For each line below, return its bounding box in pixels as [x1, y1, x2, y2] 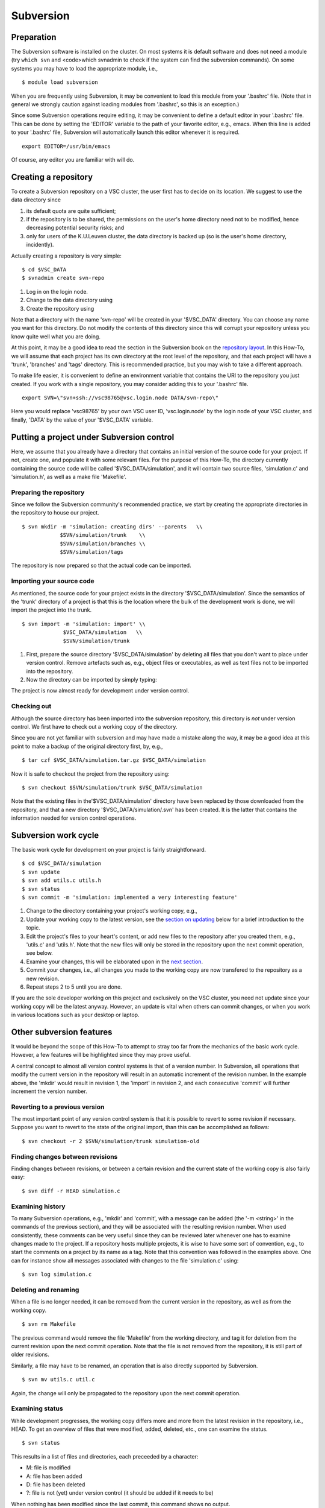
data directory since [11, 196, 61, 203]
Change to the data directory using [26, 296, 113, 304]
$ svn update [22, 869, 60, 875]
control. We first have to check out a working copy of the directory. [11, 723, 178, 730]
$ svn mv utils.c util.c [22, 1376, 95, 1383]
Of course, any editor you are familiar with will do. [11, 156, 135, 163]
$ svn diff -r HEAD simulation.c [22, 1187, 120, 1194]
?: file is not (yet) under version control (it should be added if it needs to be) [26, 1489, 214, 1497]
